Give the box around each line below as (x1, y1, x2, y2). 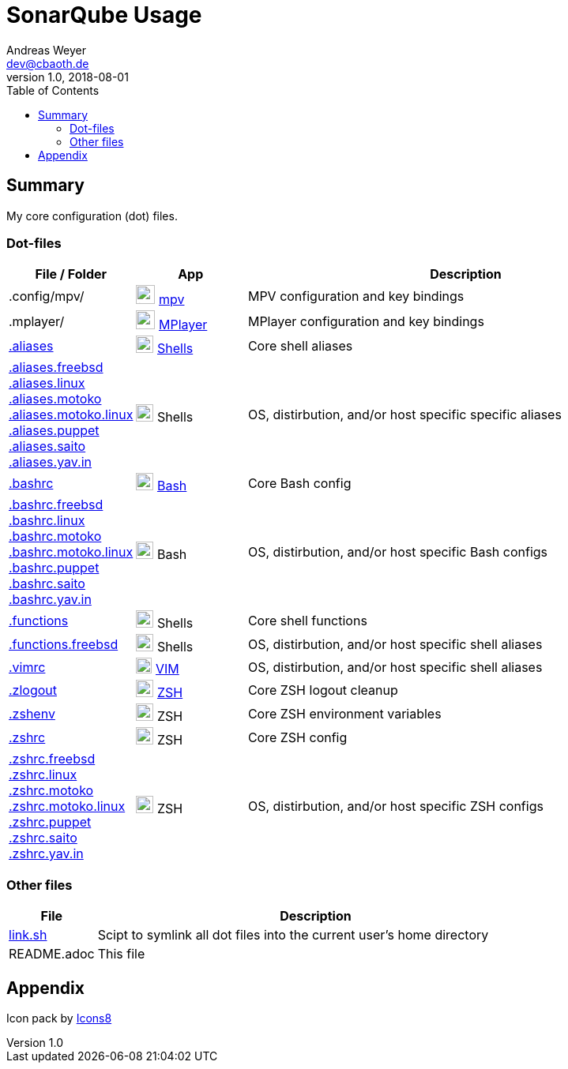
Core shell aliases (247, 338, 353, 354)
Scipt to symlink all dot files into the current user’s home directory (97, 927, 489, 943)
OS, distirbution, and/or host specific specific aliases (247, 407, 562, 423)
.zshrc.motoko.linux (9, 798, 126, 815)
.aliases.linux (9, 375, 85, 392)
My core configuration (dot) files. (6, 208, 178, 223)
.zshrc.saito (9, 830, 77, 846)
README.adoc (9, 946, 95, 962)
